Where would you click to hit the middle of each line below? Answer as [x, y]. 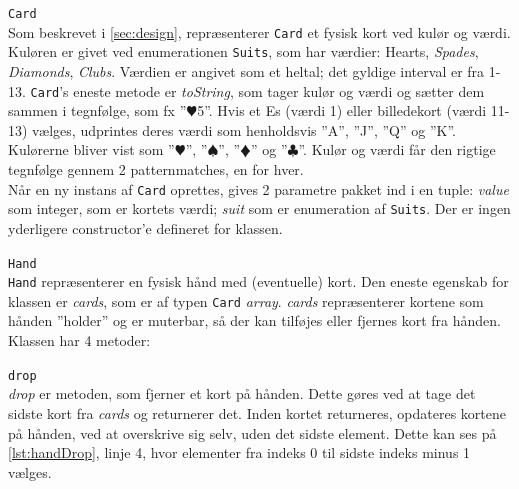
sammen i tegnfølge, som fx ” [97, 110]
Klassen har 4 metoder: [79, 340]
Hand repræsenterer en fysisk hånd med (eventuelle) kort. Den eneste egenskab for [258, 281]
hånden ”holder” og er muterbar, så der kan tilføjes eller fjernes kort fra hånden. [254, 320]
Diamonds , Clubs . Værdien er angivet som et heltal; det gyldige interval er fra [246, 70]
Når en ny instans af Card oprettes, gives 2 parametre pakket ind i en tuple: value [258, 188]
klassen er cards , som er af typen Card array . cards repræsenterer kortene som [246, 300]
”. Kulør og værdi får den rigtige [397, 149]
